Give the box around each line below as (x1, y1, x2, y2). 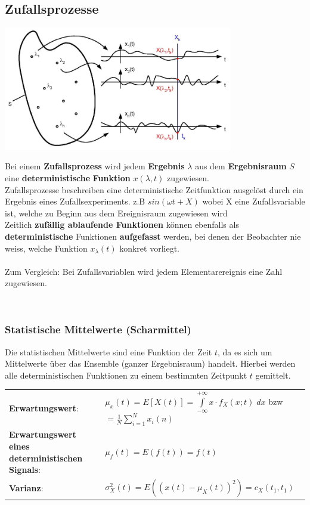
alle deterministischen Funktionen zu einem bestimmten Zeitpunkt (5, 368, 247, 381)
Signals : (9, 463, 41, 476)
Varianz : (9, 481, 44, 494)
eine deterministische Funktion (5, 171, 131, 184)
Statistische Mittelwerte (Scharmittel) (5, 322, 191, 337)
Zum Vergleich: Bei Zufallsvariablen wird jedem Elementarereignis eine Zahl (5, 265, 283, 277)
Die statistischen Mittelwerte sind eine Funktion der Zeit (5, 345, 212, 358)
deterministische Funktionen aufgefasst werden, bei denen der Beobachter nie (5, 230, 301, 242)
